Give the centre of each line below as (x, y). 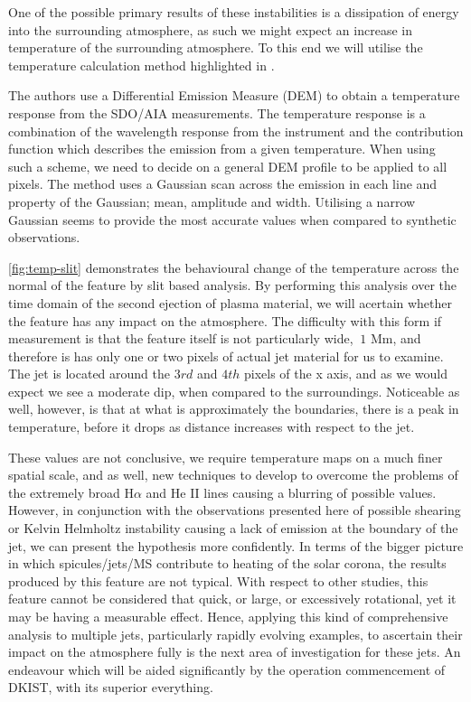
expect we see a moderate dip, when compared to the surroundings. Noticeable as (234, 391)
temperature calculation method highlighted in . (141, 65)
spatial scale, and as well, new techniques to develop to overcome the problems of (233, 475)
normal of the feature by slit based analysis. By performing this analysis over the (232, 285)
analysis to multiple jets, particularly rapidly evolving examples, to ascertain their (235, 634)
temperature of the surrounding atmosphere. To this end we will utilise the (216, 47)
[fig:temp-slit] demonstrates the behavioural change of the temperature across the (234, 267)
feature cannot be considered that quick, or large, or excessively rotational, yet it (232, 599)
